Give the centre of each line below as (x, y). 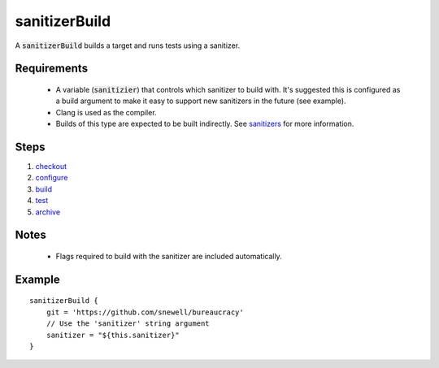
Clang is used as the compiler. (106, 112)
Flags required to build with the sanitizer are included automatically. (169, 256)
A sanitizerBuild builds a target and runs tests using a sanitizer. (127, 45)
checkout (51, 167)
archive (48, 212)
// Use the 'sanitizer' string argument (128, 324)
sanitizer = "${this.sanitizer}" (113, 335)
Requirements (52, 69)
